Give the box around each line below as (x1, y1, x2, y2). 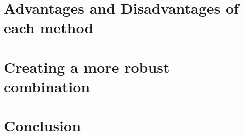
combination (4, 76, 90, 96)
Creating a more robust (4, 56, 170, 77)
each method (4, 17, 94, 38)
